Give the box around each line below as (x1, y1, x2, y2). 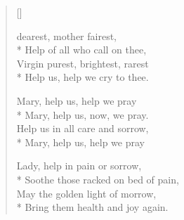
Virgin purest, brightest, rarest (16, 56, 149, 70)
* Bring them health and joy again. (16, 200, 169, 214)
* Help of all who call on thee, (16, 42, 147, 57)
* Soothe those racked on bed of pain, (16, 172, 179, 186)
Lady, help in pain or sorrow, (16, 158, 142, 173)
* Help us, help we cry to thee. (16, 70, 149, 84)
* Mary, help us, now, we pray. (16, 107, 149, 122)
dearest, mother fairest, (16, 28, 117, 43)
